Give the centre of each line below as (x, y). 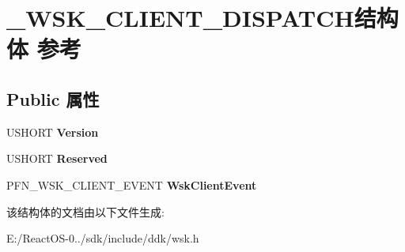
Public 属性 (53, 98)
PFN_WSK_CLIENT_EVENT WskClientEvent (132, 184)
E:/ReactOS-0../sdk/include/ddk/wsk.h (103, 238)
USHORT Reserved (57, 158)
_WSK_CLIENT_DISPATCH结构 (202, 18)
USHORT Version (53, 132)
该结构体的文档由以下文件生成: (85, 211)
